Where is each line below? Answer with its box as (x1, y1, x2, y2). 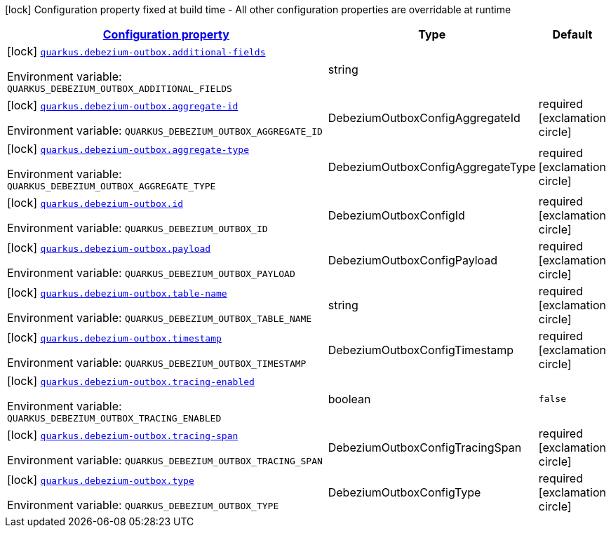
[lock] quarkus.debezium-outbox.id (7, 196, 184, 210)
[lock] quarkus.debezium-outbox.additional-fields (7, 44, 266, 58)
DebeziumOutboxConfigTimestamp (328, 343, 513, 357)
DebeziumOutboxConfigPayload (328, 253, 498, 267)
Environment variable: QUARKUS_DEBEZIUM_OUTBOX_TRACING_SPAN (7, 453, 323, 467)
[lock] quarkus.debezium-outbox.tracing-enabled (7, 374, 255, 388)
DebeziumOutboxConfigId (328, 208, 465, 222)
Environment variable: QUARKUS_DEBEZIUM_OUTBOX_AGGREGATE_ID (7, 123, 323, 137)
